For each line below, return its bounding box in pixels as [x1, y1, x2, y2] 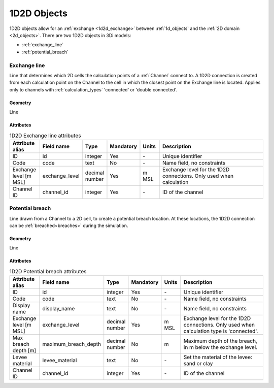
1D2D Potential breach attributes [9, 268, 87, 275]
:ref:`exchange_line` [22, 42, 63, 48]
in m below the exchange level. [183, 344, 258, 351]
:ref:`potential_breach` [22, 49, 68, 55]
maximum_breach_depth [42, 341, 101, 348]
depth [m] [12, 347, 37, 354]
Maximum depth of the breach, [183, 338, 257, 345]
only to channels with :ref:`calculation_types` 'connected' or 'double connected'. [9, 86, 178, 92]
